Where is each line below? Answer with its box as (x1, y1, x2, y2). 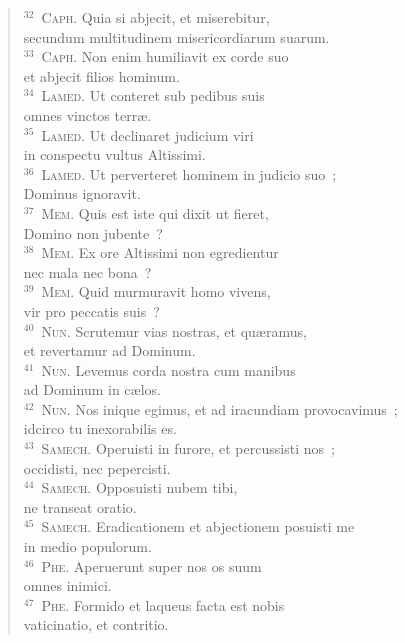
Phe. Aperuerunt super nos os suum (41, 555, 262, 576)
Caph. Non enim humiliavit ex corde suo (41, 46, 289, 67)
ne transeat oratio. (23, 496, 137, 517)
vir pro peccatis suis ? (23, 300, 160, 321)
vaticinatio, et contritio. (23, 614, 169, 635)
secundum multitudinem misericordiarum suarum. (23, 26, 330, 47)
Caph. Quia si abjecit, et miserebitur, (41, 7, 270, 27)
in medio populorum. (23, 536, 152, 557)
